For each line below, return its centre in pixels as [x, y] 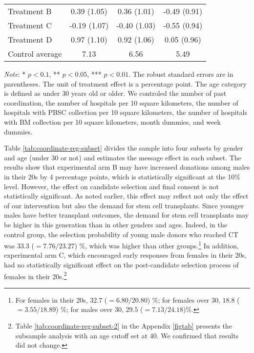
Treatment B [30, 11]
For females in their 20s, [52, 299]
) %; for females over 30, [184, 299]
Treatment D [30, 39]
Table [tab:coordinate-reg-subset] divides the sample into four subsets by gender [124, 148]
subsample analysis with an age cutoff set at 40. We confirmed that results [127, 335]
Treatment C [30, 25]
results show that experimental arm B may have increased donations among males [127, 167]
